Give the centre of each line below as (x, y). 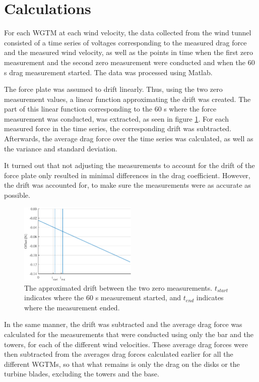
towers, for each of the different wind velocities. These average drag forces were (126, 344)
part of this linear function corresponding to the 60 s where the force (110, 109)
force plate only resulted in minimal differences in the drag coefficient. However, (127, 175)
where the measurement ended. (72, 307)
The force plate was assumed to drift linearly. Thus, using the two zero (113, 89)
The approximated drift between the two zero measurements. (118, 287)
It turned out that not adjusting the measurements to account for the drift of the (129, 165)
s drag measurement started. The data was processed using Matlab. (108, 72)
